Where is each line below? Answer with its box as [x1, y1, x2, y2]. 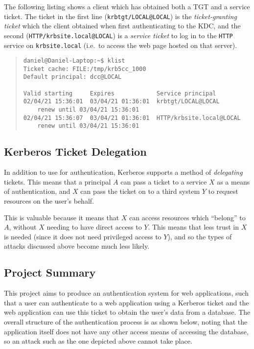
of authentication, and [4, 186, 70, 196]
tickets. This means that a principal [4, 176, 111, 186]
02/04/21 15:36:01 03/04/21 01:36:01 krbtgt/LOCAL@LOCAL [23, 98, 220, 105]
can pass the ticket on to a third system [80, 186, 200, 196]
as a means [217, 176, 250, 186]
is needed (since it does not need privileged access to [4, 231, 162, 241]
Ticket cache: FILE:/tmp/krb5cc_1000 [23, 65, 146, 72]
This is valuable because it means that [4, 212, 119, 222]
